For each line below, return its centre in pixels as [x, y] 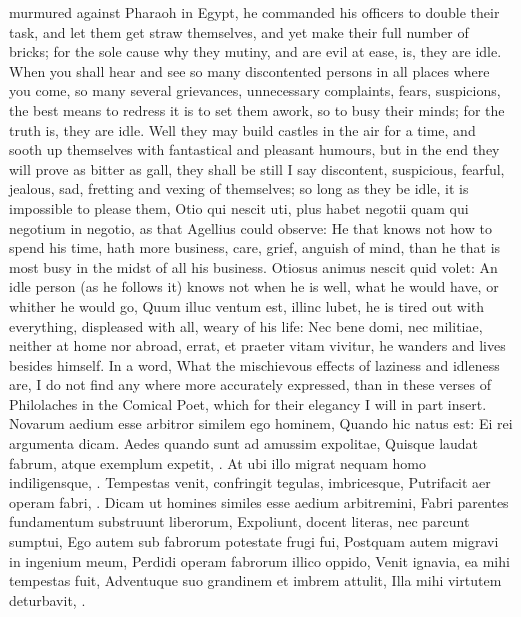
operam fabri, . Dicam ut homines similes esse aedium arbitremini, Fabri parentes [259, 501]
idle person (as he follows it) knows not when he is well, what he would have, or [254, 286]
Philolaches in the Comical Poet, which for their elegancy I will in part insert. [248, 403]
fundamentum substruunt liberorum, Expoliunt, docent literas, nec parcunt [239, 521]
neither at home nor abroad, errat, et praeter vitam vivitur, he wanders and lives [257, 345]
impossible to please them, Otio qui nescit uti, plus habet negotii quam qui [239, 207]
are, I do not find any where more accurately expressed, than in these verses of [250, 384]
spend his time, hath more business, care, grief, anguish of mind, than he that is [255, 247]
